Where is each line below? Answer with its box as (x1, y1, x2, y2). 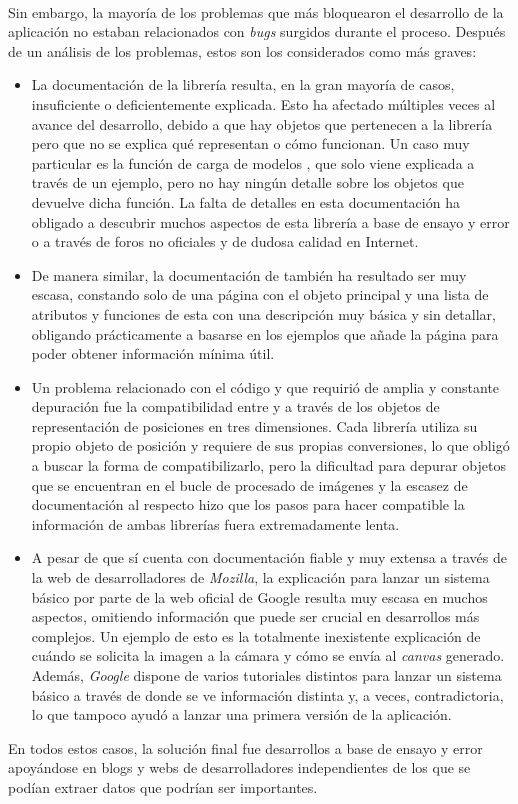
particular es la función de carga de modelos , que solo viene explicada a (31, 152, 475, 173)
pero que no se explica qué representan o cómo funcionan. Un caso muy (31, 133, 470, 154)
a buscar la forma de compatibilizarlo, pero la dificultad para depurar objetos (31, 455, 506, 476)
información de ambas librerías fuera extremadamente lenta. (31, 513, 400, 534)
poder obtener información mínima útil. (31, 343, 275, 364)
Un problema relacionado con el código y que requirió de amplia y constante (31, 376, 500, 397)
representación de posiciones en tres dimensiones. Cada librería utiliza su (31, 415, 478, 436)
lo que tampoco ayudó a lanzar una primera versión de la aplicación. (31, 704, 452, 725)
